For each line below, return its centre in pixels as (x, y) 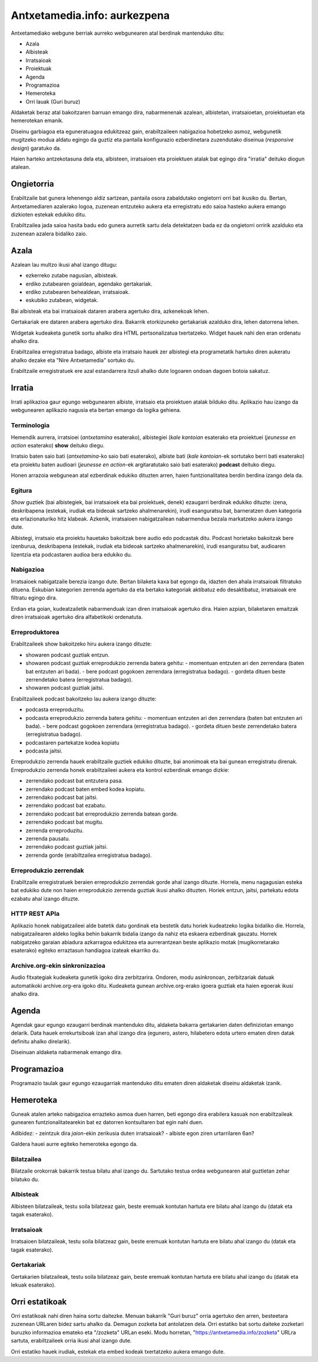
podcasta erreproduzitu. (55, 710)
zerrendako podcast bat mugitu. (64, 822)
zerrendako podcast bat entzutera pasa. (74, 781)
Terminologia (30, 425)
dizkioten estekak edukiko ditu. (49, 215)
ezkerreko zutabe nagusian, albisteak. (72, 276)
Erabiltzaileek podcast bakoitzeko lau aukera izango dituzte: (84, 699)
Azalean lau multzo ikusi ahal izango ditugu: (64, 264)
